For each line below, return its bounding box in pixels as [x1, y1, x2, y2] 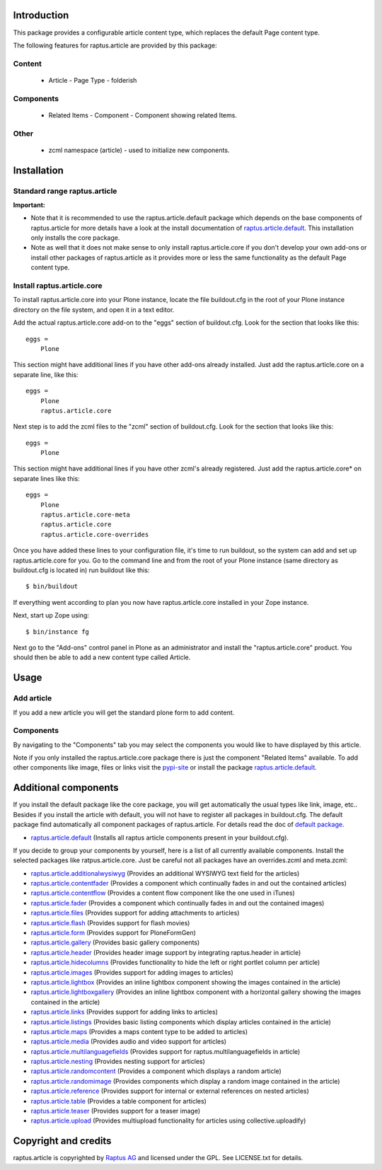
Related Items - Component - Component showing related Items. [48, 110, 237, 120]
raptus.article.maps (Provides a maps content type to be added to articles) [30, 1027, 248, 1036]
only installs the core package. [30, 233, 120, 242]
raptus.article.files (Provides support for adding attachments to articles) [30, 909, 240, 917]
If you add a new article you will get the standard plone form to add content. [13, 708, 235, 717]
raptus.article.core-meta [40, 511, 131, 519]
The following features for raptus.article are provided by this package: [13, 41, 217, 50]
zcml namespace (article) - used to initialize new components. [48, 146, 230, 154]
